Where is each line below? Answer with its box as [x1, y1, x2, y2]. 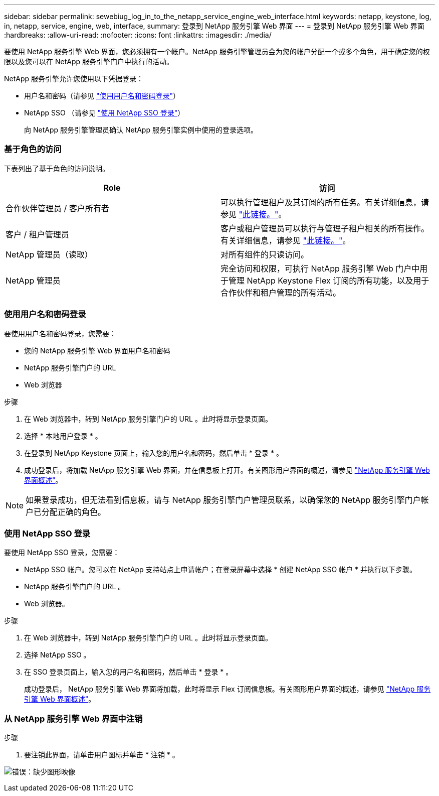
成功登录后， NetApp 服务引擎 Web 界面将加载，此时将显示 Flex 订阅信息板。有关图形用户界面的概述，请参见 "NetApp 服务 [24, 685, 431, 694]
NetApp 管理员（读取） [6, 249, 93, 259]
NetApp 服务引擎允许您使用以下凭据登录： [4, 74, 144, 83]
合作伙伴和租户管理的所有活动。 [221, 287, 341, 298]
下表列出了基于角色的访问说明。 [4, 164, 109, 173]
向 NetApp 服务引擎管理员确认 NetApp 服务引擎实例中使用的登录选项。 [24, 125, 258, 134]
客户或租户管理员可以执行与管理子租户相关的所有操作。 [221, 223, 429, 233]
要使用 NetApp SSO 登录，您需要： [4, 548, 120, 557]
